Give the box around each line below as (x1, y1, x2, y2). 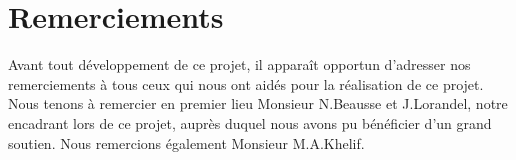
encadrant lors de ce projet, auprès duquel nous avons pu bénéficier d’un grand (8, 112, 492, 133)
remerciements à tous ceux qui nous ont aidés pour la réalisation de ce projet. (8, 73, 484, 94)
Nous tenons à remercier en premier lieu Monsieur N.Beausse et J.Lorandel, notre (8, 93, 508, 114)
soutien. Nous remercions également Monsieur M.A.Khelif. (8, 132, 365, 153)
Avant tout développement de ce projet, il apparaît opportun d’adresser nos (8, 54, 471, 75)
